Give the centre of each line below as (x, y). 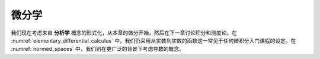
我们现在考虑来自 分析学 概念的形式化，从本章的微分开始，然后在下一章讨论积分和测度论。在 (124, 33)
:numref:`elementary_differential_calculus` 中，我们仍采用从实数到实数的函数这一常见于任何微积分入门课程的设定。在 (153, 40)
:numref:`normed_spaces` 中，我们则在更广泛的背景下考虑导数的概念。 (98, 49)
